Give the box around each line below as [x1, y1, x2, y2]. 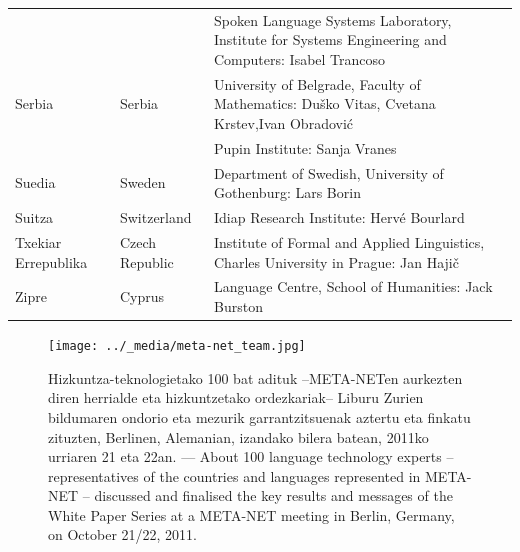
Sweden [119, 172, 166, 193]
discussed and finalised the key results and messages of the [94, 485, 453, 506]
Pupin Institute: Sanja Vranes [214, 137, 397, 158]
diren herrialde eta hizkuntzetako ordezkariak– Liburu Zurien [48, 387, 424, 408]
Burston [214, 295, 263, 316]
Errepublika [15, 251, 88, 272]
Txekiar [15, 231, 62, 252]
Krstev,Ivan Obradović [214, 112, 354, 133]
